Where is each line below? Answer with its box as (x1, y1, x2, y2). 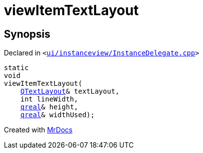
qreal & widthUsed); (20, 111, 95, 119)
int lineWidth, (20, 95, 78, 103)
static (4, 64, 29, 72)
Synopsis (4, 27, 50, 40)
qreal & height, (20, 103, 78, 111)
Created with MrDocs (4, 126, 73, 134)
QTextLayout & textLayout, (20, 87, 120, 96)
